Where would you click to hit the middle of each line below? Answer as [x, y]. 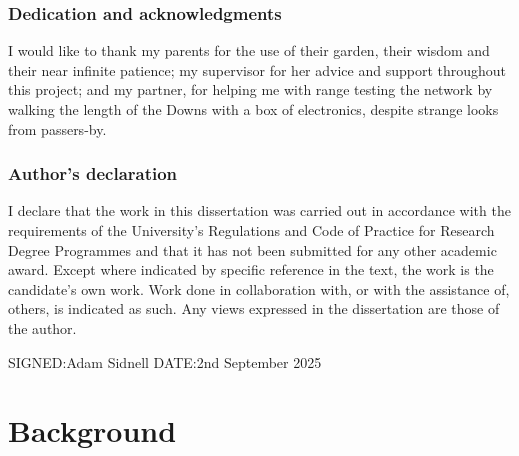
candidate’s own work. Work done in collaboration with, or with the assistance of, [259, 288]
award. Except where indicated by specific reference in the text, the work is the [251, 269]
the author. [42, 327]
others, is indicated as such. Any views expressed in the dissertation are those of [254, 308]
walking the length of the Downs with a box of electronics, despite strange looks [253, 109]
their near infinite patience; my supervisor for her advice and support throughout [257, 69]
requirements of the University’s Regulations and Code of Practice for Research [251, 230]
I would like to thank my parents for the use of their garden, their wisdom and [249, 50]
